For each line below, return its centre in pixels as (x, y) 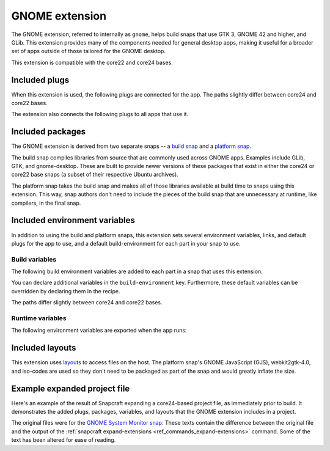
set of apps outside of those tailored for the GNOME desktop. (89, 51)
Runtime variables (39, 318)
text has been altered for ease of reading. (64, 440)
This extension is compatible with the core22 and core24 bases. (92, 62)
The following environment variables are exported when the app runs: (99, 331)
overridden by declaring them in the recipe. (66, 291)
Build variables (34, 259)
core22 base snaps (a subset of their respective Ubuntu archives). (95, 175)
